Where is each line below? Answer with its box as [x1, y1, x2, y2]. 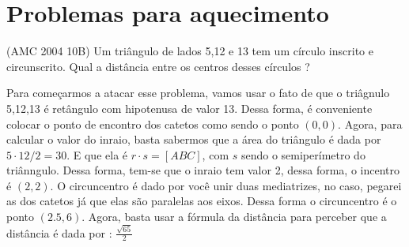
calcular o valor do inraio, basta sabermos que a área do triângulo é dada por [6, 131, 381, 148]
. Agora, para [338, 115, 403, 132]
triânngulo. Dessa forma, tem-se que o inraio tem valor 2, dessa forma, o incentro [6, 162, 400, 178]
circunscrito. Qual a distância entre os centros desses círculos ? [6, 58, 310, 74]
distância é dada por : [6, 224, 112, 241]
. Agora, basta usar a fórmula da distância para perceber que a [81, 208, 387, 225]
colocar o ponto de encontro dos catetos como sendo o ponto [6, 115, 299, 132]
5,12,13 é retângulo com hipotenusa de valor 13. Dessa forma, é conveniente [6, 99, 373, 116]
